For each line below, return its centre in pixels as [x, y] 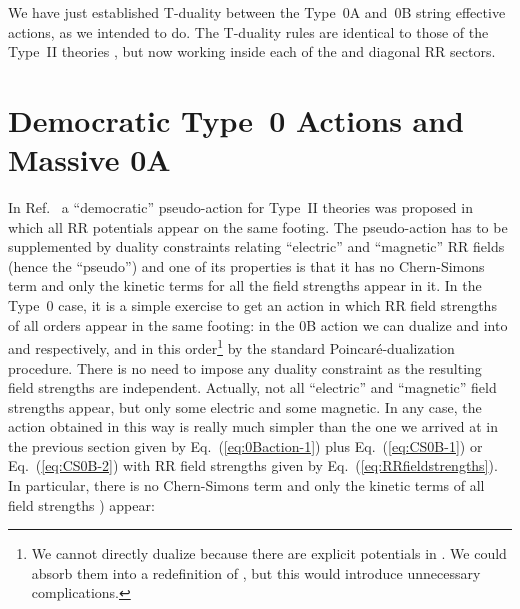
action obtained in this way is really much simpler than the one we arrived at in [253, 426]
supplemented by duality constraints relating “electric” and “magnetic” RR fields [256, 246]
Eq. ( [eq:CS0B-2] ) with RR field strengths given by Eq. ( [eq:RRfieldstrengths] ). [253, 465]
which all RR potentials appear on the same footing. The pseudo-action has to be [258, 226]
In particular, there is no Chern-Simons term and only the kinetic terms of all [246, 485]
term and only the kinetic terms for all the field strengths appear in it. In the [245, 285]
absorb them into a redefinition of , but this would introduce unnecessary [256, 572]
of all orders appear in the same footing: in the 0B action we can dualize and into [258, 324]
